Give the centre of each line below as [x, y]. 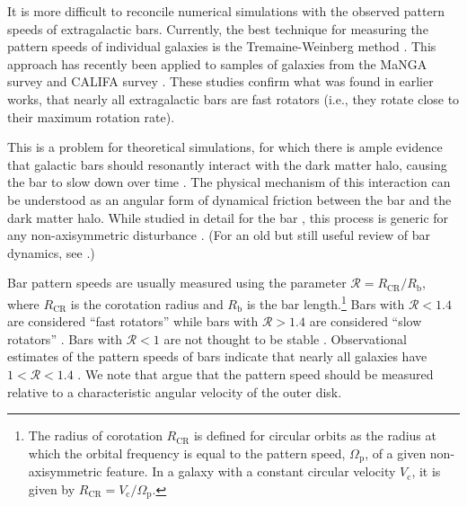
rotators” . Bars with [65, 338]
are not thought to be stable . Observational [285, 338]
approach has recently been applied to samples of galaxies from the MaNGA [217, 63]
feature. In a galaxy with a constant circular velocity [251, 471]
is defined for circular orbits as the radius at [315, 435]
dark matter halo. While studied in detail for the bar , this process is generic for [228, 217]
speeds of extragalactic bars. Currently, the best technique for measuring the [218, 28]
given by [52, 488]
